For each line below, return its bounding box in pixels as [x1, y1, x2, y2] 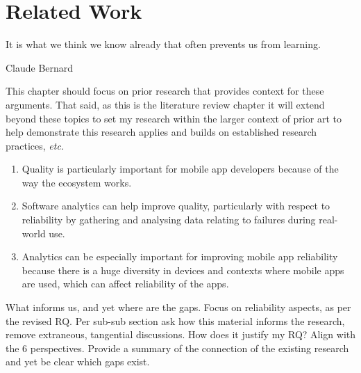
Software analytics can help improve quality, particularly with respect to [22, 198, 330, 213]
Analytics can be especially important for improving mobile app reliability [22, 249, 338, 264]
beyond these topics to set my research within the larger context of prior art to [6, 111, 342, 125]
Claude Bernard [6, 60, 74, 74]
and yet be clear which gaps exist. [6, 354, 150, 369]
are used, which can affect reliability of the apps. [22, 276, 229, 291]
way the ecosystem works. [22, 175, 132, 189]
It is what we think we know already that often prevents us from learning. [6, 37, 321, 51]
